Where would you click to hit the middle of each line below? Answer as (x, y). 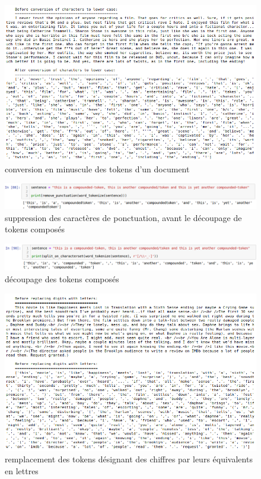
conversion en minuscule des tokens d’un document (97, 168)
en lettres (22, 470)
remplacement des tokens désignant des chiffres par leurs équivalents (129, 459)
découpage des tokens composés (62, 279)
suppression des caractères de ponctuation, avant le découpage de (123, 217)
